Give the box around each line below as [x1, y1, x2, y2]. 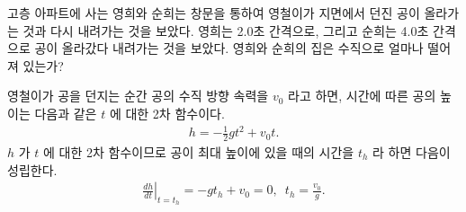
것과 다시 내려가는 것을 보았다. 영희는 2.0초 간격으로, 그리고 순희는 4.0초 [22, 21, 429, 40]
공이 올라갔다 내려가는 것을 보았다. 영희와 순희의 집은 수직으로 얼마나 [34, 39, 424, 57]
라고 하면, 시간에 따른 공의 [288, 86, 436, 105]
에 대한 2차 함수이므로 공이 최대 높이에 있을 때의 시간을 [43, 142, 354, 161]
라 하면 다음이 [372, 142, 451, 161]
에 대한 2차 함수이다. [109, 103, 225, 122]
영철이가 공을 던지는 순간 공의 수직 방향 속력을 [7, 86, 269, 105]
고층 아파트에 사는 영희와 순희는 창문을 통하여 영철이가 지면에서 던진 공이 [7, 4, 420, 22]
